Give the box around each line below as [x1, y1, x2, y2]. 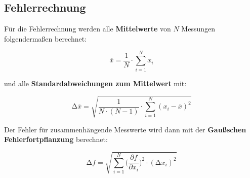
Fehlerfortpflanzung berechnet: [4, 134, 108, 145]
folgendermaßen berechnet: [4, 33, 87, 44]
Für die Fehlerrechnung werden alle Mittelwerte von [4, 23, 171, 34]
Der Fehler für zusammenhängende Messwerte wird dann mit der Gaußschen [4, 124, 246, 134]
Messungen [181, 23, 216, 34]
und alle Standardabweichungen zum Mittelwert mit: [4, 78, 187, 88]
